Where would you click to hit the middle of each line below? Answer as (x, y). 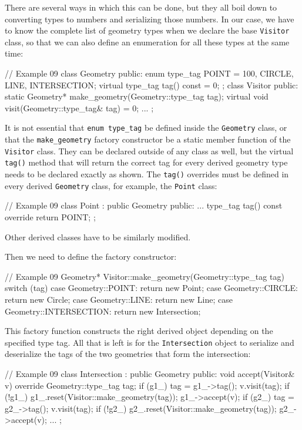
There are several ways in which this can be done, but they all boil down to (141, 7)
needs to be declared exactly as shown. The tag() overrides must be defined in (147, 174)
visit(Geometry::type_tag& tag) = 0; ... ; (79, 107)
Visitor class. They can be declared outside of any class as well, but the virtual (149, 150)
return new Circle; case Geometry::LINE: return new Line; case (119, 299)
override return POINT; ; (50, 216)
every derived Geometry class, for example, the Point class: (111, 185)
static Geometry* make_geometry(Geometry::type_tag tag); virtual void (137, 96)
